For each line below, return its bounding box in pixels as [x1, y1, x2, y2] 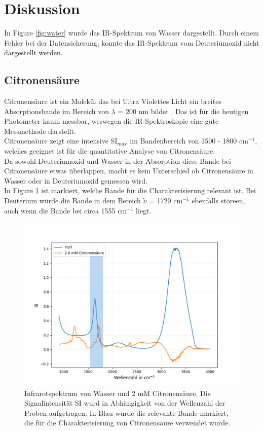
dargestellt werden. [4, 47, 63, 58]
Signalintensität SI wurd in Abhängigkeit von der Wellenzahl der [24, 398, 226, 408]
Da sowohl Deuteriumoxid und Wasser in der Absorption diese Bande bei [4, 155, 231, 166]
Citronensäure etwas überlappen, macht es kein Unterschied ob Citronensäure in [4, 165, 253, 176]
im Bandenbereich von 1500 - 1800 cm [130, 135, 248, 146]
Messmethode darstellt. [4, 125, 76, 136]
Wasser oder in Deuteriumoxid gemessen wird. [4, 175, 147, 186]
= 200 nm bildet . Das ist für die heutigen [118, 105, 249, 116]
